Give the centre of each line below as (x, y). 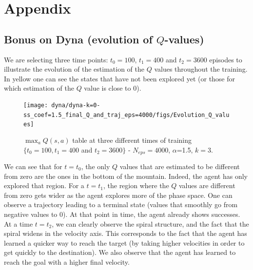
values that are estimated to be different (180, 166)
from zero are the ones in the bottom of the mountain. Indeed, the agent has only (126, 176)
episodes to (226, 59)
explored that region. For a (44, 185)
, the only (96, 166)
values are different (207, 185)
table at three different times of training (132, 140)
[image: (36, 105)
